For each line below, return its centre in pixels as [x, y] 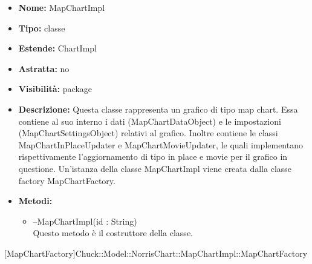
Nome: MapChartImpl [62, 7]
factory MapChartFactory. [67, 180]
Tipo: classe [42, 28]
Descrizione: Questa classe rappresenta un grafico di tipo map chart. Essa [158, 109]
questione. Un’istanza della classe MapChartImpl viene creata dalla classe [155, 168]
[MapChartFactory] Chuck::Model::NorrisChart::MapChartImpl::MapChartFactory [156, 253]
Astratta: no [44, 68]
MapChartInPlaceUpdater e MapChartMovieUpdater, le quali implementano [161, 144]
